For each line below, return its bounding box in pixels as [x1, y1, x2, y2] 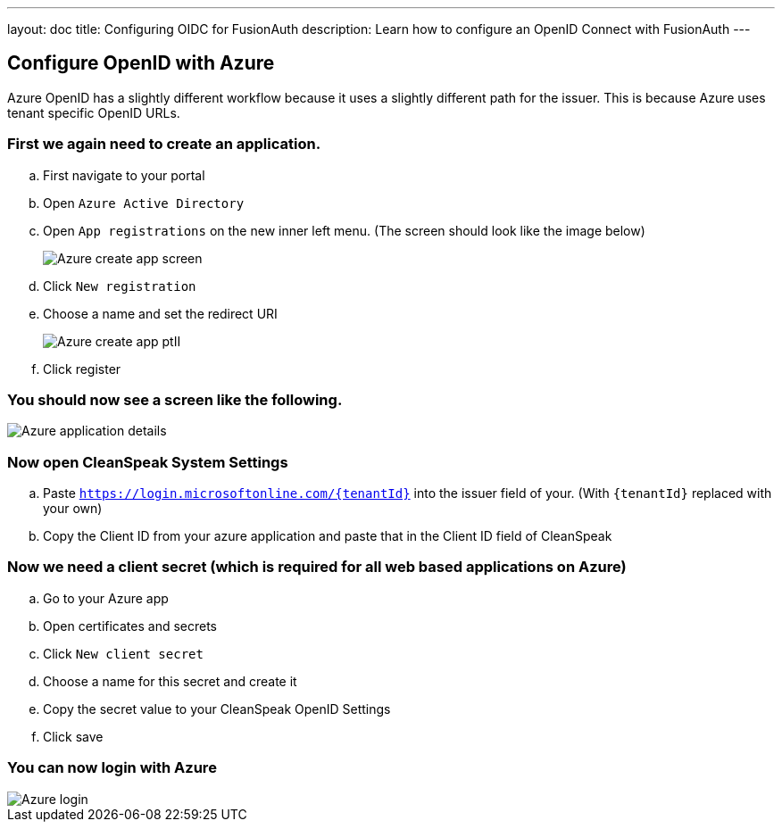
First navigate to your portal [43, 167, 205, 183]
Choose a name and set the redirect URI [43, 305, 278, 321]
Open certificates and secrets [43, 618, 217, 634]
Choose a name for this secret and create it [43, 673, 297, 689]
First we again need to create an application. [7, 135, 321, 153]
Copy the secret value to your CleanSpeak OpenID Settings [43, 701, 391, 717]
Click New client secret [43, 645, 204, 661]
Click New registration [43, 278, 196, 294]
